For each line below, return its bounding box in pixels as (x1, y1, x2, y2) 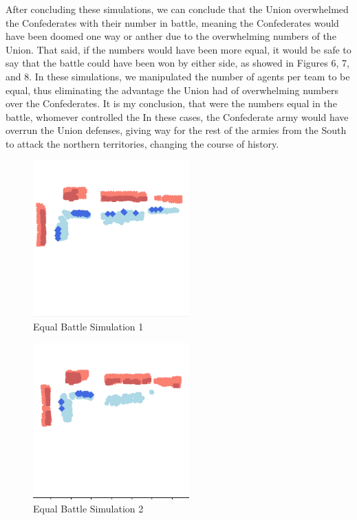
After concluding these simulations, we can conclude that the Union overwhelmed (6, 2, 349, 16)
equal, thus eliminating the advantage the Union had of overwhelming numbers (6, 82, 339, 97)
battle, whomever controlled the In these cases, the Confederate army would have (6, 109, 349, 124)
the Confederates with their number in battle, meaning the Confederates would (6, 15, 339, 30)
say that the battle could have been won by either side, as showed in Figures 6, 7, (6, 56, 349, 70)
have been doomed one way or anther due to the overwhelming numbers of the (6, 29, 336, 43)
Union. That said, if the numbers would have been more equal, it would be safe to (6, 42, 351, 56)
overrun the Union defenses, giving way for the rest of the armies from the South (6, 123, 347, 137)
